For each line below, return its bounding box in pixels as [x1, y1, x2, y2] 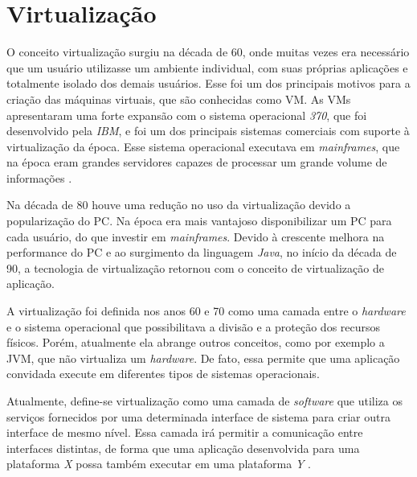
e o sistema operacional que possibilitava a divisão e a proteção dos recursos [6, 318, 381, 335]
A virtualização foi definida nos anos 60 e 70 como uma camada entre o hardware [6, 302, 406, 319]
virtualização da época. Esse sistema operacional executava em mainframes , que [6, 138, 400, 154]
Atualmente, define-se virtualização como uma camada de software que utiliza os [6, 393, 403, 409]
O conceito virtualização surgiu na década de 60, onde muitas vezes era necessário [6, 43, 410, 60]
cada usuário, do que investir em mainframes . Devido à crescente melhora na [6, 228, 385, 245]
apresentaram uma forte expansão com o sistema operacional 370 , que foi [6, 106, 367, 123]
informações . [6, 169, 72, 186]
